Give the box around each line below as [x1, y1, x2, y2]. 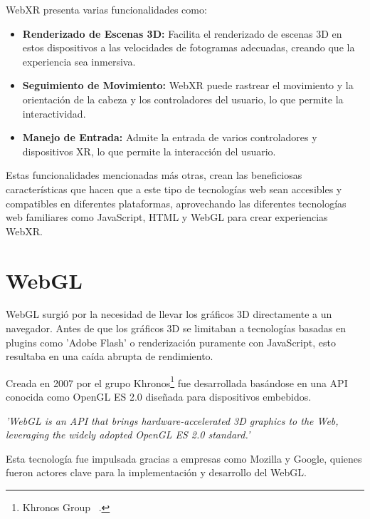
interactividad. [22, 106, 86, 120]
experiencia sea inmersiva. [22, 53, 136, 68]
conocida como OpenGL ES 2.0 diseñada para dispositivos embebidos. [6, 389, 312, 404]
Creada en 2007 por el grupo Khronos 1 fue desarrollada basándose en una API [6, 373, 348, 390]
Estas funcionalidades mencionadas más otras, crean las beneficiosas [6, 168, 302, 183]
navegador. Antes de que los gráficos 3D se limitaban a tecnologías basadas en [6, 321, 346, 336]
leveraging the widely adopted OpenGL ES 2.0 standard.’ [6, 427, 250, 442]
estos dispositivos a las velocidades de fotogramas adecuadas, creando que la [22, 40, 355, 55]
